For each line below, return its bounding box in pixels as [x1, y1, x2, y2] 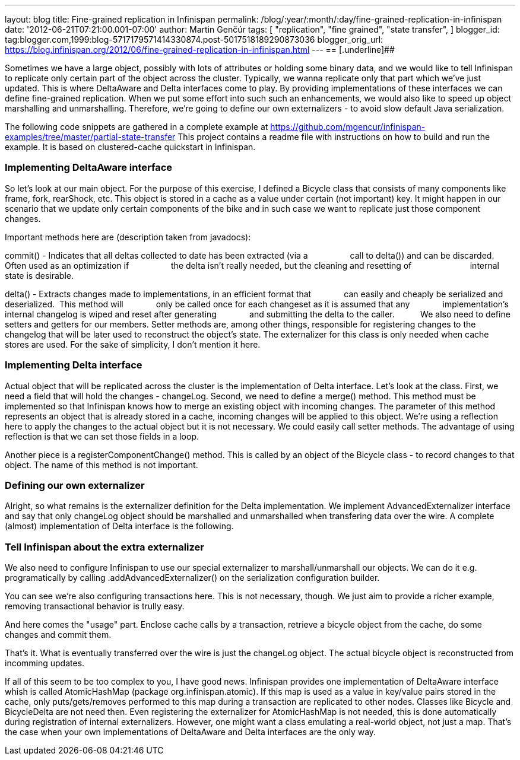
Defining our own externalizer [5, 479, 145, 491]
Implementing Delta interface [5, 359, 142, 371]
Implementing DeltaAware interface [5, 161, 173, 174]
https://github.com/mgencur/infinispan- [270, 122, 426, 132]
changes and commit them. [5, 629, 112, 640]
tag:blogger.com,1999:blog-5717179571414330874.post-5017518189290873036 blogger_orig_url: [5, 34, 383, 44]
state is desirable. [5, 270, 74, 281]
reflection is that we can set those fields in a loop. [5, 431, 199, 441]
